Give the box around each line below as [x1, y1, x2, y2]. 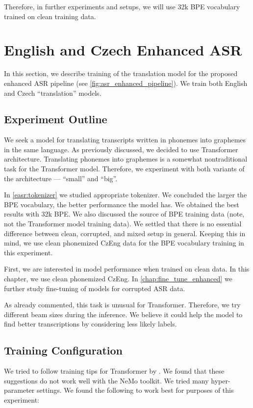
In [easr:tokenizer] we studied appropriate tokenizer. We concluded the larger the [4, 190, 247, 200]
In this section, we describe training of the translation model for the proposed [4, 68, 238, 79]
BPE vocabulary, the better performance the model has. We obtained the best [4, 199, 239, 209]
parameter [4, 385, 35, 395]
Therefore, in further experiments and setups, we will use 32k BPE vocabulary [4, 1, 240, 11]
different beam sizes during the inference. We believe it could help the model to [4, 309, 243, 319]
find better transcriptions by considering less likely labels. [4, 319, 177, 329]
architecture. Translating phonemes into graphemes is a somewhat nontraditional [4, 154, 248, 164]
